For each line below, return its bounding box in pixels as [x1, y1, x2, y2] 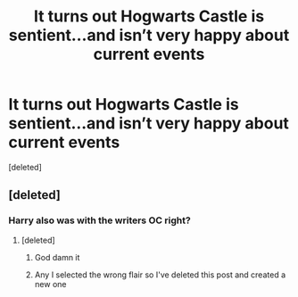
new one [34, 278, 67, 289]
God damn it [34, 252, 80, 262]
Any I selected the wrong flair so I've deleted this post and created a [34, 269, 286, 280]
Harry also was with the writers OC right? [8, 214, 191, 227]
